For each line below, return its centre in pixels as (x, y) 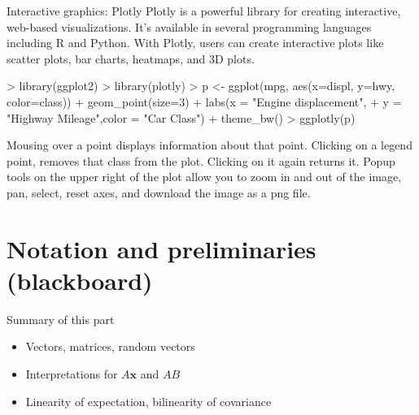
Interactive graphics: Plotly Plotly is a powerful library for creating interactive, (204, 11)
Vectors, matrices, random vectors (110, 346)
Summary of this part (61, 319)
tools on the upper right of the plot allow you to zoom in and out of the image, (204, 177)
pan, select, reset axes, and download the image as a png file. (159, 192)
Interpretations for (72, 374)
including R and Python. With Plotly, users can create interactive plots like (195, 43)
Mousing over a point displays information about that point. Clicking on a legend (209, 145)
